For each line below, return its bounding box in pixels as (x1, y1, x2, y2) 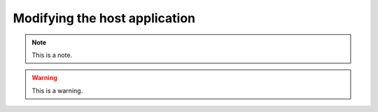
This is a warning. (31, 86, 83, 95)
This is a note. (31, 51, 73, 59)
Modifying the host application (13, 10, 196, 26)
